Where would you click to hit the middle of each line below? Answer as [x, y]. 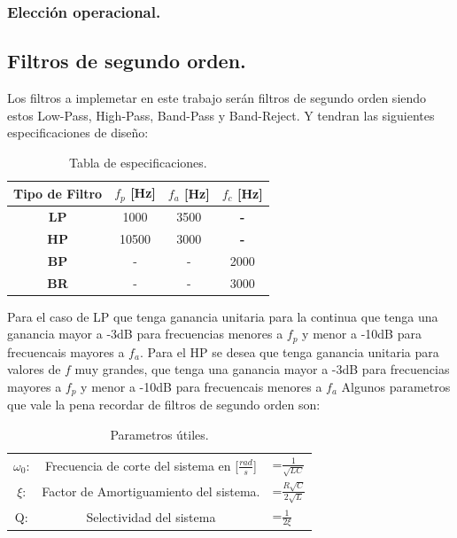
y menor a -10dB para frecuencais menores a [201, 386]
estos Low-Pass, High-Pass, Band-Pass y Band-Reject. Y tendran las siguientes [221, 115]
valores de [34, 369]
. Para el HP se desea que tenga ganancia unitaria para [289, 351]
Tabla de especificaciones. [138, 162]
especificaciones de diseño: [78, 133]
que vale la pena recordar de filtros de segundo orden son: [164, 405]
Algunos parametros [396, 386]
